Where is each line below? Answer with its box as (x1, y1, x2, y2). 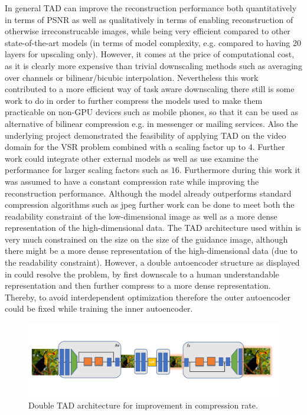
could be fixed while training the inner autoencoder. (5, 302, 193, 315)
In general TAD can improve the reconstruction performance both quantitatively (5, 2, 297, 14)
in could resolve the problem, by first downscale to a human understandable (5, 267, 279, 280)
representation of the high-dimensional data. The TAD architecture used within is (5, 221, 301, 234)
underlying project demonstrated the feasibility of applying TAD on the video (5, 129, 286, 141)
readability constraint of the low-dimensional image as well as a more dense (5, 210, 277, 222)
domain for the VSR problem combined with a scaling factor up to (5, 140, 246, 153)
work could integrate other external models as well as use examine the (5, 152, 259, 164)
